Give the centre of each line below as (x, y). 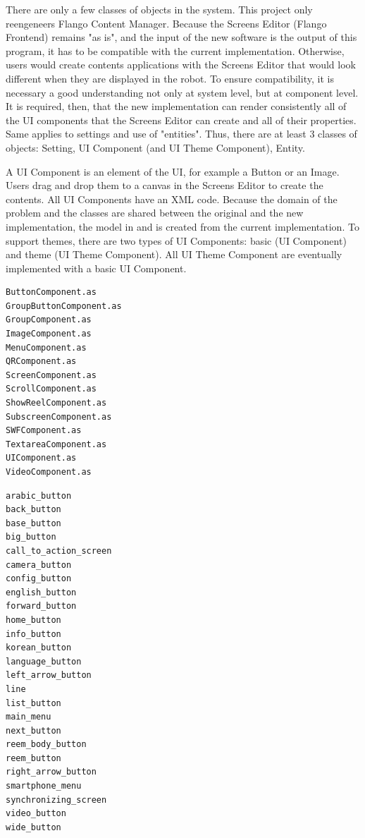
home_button (33, 620)
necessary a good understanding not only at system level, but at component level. (182, 92)
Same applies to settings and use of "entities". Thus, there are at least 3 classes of (181, 134)
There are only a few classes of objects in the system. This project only (159, 9)
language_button (44, 661)
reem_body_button (46, 745)
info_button (33, 634)
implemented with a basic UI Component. (96, 268)
